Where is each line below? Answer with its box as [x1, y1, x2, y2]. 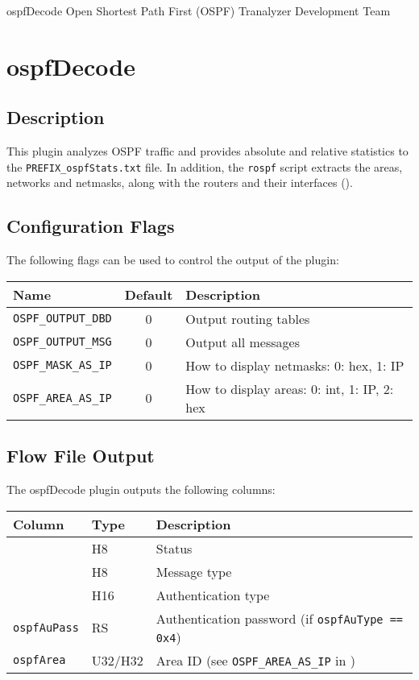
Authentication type [156, 585, 270, 604]
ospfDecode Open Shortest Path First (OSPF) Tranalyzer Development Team [6, 2, 391, 19]
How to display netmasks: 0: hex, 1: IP [185, 355, 404, 375]
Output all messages [185, 332, 300, 351]
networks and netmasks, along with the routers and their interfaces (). [6, 174, 353, 191]
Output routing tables [185, 309, 310, 328]
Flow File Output [6, 443, 155, 468]
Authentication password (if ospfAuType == [156, 608, 404, 628]
